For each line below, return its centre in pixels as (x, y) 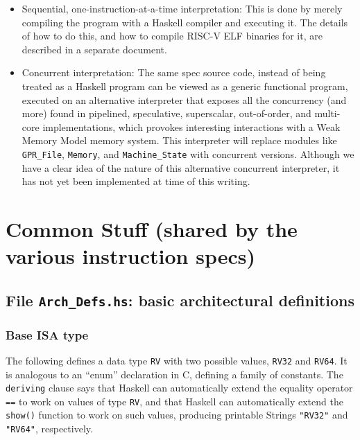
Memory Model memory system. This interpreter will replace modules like (179, 140)
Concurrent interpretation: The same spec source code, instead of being (174, 72)
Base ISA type (47, 334)
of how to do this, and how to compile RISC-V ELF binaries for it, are (172, 36)
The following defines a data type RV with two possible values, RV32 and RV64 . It (177, 360)
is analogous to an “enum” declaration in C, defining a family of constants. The (174, 374)
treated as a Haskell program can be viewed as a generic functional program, (185, 86)
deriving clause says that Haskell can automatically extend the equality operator (179, 388)
